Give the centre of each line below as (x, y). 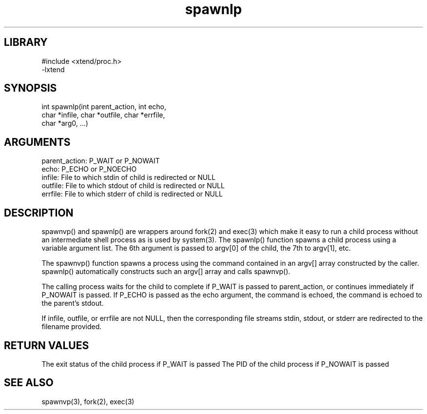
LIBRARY (26, 42)
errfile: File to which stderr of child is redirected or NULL (132, 194)
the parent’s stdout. (73, 303)
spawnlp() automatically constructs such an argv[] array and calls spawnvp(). (166, 272)
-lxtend (53, 69)
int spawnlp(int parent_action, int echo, (104, 107)
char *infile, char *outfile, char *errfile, (103, 115)
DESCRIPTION (39, 213)
